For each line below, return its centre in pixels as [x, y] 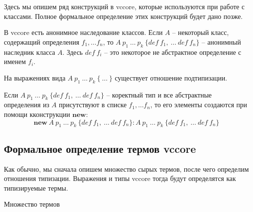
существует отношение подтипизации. [171, 77]
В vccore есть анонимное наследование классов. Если [83, 32]
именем [15, 61]
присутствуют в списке [93, 105]
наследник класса [30, 52]
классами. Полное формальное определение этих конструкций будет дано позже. [123, 16]
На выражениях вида [35, 77]
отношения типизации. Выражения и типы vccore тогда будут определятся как [120, 178]
